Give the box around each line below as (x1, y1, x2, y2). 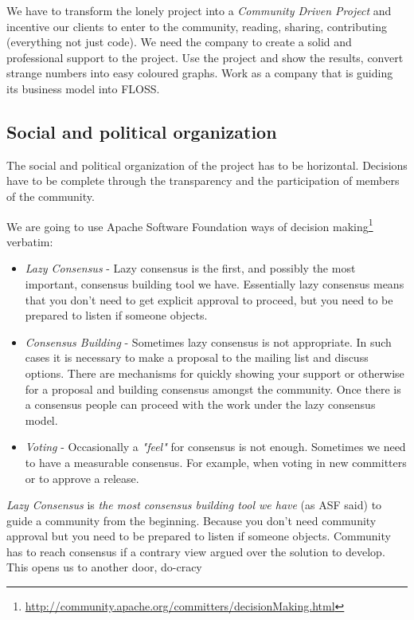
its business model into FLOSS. (6, 80, 160, 96)
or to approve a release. (25, 469, 139, 486)
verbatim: (6, 233, 53, 249)
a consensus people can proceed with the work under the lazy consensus (25, 396, 376, 413)
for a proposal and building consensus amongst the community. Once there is (25, 380, 401, 397)
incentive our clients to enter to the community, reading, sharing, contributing (6, 18, 387, 34)
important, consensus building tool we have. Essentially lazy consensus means (25, 275, 404, 292)
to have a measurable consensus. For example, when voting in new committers (25, 453, 407, 470)
